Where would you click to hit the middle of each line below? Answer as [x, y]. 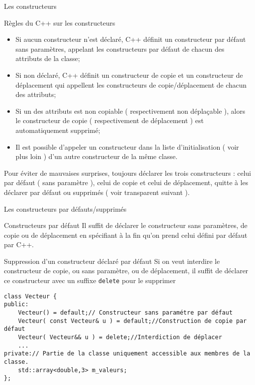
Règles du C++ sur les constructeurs [60, 22]
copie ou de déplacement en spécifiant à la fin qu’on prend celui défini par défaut [126, 235]
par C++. [19, 244]
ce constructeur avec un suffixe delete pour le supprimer [90, 280]
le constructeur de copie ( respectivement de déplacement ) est [110, 120]
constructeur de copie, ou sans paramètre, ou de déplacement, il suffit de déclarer [126, 271]
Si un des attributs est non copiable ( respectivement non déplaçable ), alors [130, 111]
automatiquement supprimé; [58, 130]
